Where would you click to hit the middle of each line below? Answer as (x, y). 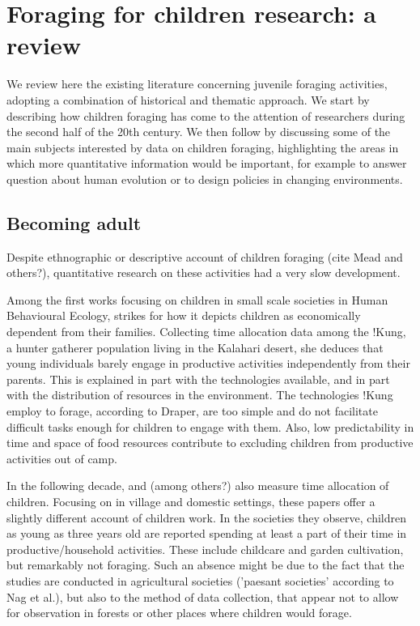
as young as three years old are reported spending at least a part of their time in (207, 533)
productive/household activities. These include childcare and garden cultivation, (205, 549)
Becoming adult (74, 222)
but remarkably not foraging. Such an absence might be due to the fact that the (206, 565)
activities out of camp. (62, 458)
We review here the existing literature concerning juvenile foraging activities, (197, 84)
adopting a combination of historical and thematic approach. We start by (188, 99)
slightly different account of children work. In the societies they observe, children (206, 517)
